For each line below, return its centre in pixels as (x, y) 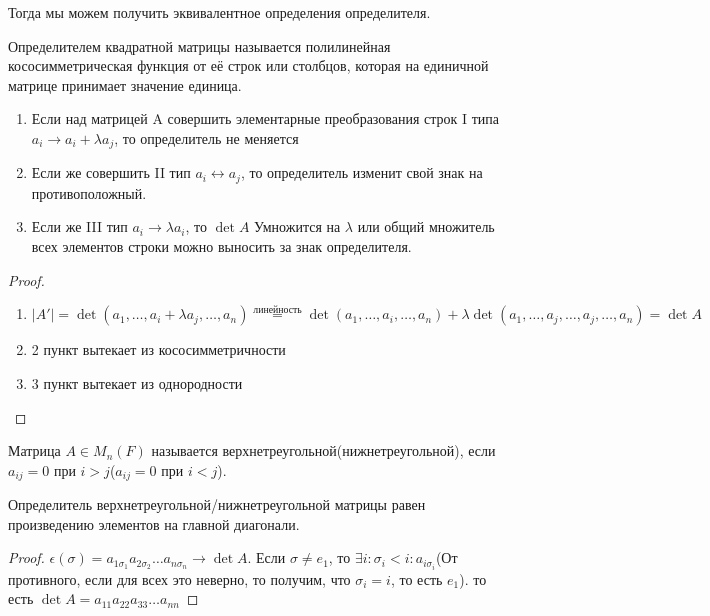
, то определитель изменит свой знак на (361, 172)
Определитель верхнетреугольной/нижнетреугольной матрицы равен (217, 504)
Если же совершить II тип (111, 172)
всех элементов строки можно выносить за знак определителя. (221, 246)
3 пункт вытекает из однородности (137, 383)
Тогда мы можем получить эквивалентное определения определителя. (219, 12)
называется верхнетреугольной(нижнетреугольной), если (323, 450)
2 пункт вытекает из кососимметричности (158, 349)
